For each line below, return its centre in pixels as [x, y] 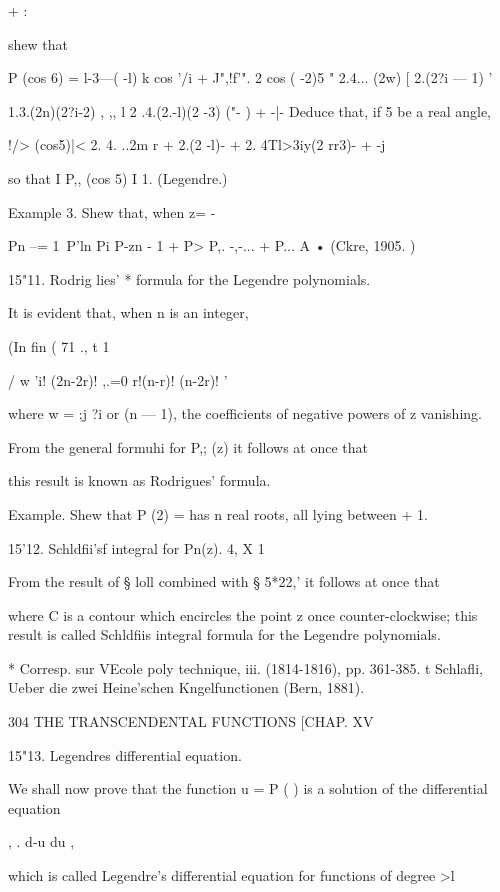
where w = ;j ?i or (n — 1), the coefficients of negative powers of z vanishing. [245, 413]
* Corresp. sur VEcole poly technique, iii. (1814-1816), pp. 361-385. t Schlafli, [245, 667]
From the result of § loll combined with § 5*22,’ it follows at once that [224, 581]
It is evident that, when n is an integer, [128, 312]
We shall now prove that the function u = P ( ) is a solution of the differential [248, 788]
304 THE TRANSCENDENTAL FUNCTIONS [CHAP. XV [191, 721]
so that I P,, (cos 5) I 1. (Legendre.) [118, 177]
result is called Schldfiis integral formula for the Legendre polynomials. [224, 634]
